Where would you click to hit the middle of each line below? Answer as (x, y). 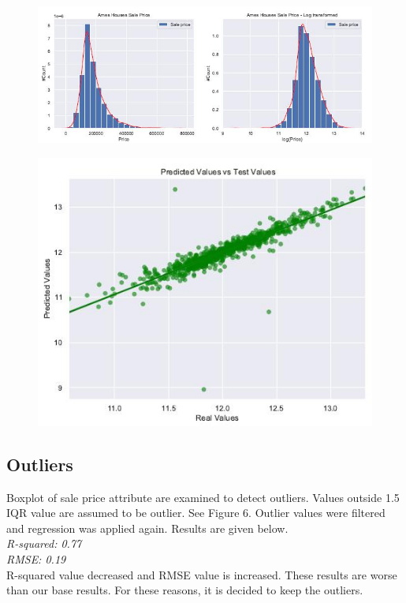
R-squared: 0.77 (44, 543)
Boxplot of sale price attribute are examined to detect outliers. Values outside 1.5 (203, 497)
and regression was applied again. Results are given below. (147, 528)
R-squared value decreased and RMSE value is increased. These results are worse (202, 574)
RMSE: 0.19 (36, 559)
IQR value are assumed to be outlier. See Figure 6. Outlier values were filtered (196, 513)
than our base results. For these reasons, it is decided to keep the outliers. (185, 590)
